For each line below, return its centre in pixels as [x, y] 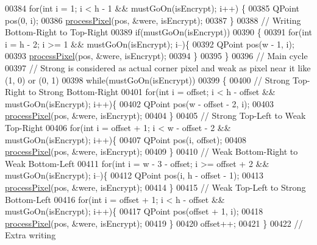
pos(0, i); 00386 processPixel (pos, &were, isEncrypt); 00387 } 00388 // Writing [153, 20]
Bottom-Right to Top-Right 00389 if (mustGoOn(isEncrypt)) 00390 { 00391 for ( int [159, 32]
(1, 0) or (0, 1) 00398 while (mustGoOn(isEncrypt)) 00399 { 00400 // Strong [148, 80]
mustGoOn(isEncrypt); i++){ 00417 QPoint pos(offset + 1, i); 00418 [134, 211]
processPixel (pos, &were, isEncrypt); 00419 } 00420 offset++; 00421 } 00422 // [154, 223]
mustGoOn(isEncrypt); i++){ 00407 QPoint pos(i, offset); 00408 [126, 139]
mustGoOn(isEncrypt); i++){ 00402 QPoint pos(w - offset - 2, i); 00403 [140, 103]
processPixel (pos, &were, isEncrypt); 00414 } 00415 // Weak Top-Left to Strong [155, 187]
